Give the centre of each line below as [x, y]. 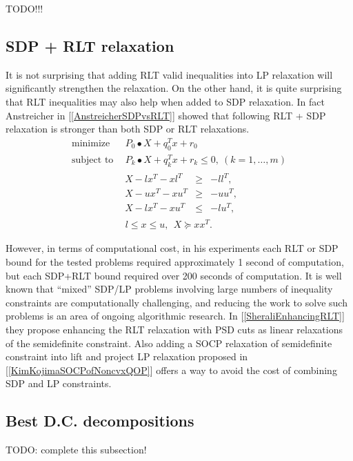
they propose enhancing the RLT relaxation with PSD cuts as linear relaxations [174, 330]
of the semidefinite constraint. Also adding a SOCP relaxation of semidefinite [169, 343]
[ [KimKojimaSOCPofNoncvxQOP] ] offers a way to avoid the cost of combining [171, 370]
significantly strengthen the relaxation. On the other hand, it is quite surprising [174, 88]
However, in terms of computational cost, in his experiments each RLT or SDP [172, 248]
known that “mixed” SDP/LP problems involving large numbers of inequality [169, 289]
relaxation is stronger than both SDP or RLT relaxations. [128, 129]
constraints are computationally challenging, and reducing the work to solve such [176, 302]
